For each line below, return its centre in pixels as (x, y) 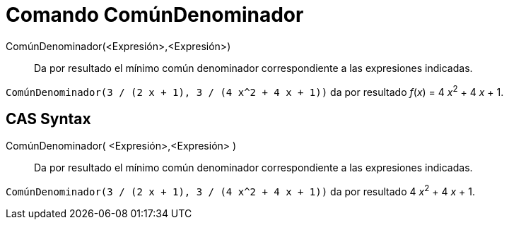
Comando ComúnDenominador (155, 15)
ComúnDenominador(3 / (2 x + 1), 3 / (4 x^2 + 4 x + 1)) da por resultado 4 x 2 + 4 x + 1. (240, 190)
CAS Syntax (48, 118)
